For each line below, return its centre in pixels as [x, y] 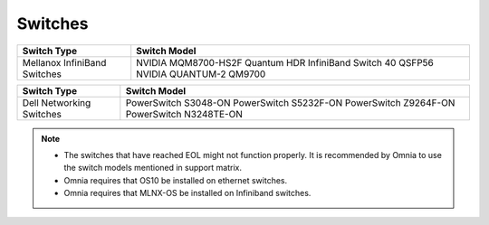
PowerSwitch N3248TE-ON [184, 114]
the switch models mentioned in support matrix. [153, 168]
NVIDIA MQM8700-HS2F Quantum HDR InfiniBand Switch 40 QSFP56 [285, 62]
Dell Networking [57, 102]
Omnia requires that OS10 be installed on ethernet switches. [176, 180]
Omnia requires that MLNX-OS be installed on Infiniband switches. [187, 193]
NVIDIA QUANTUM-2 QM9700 [201, 74]
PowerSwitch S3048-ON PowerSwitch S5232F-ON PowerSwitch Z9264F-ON [290, 102]
